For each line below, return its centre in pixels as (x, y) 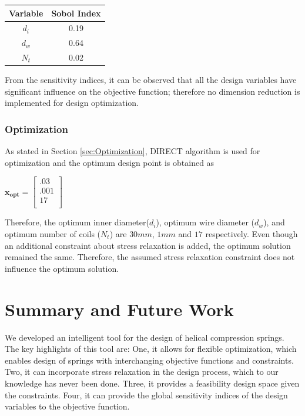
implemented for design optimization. (72, 103)
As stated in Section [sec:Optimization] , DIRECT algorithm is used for (133, 151)
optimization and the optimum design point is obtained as (110, 162)
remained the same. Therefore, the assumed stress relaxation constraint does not (150, 257)
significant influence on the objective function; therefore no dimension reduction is (152, 91)
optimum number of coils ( (53, 234)
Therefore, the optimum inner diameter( (77, 222)
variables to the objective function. (67, 406)
